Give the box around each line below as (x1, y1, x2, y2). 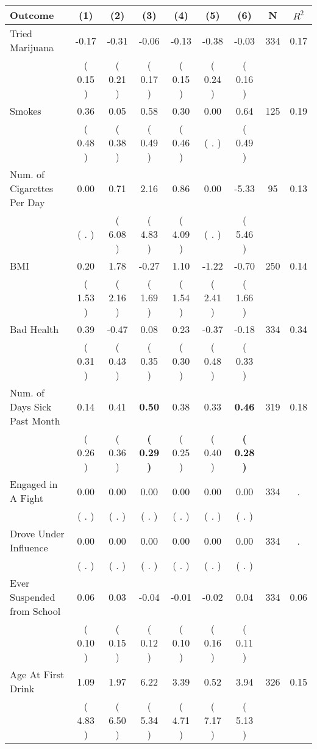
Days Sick (10, 400, 52, 414)
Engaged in (10, 477, 58, 491)
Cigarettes (10, 181, 54, 195)
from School (10, 604, 61, 618)
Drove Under (10, 526, 65, 540)
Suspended (10, 590, 55, 604)
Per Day (10, 195, 45, 209)
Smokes (10, 104, 41, 118)
